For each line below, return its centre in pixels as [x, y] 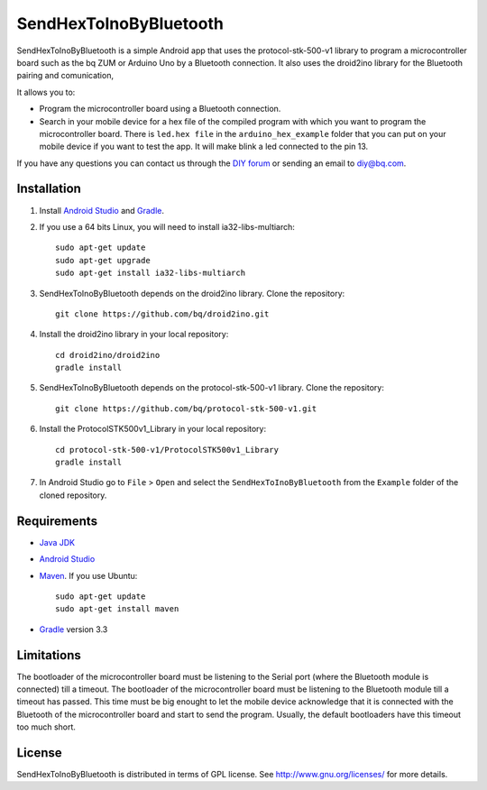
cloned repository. [73, 495]
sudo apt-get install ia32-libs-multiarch [151, 273]
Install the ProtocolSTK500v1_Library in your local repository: [153, 429]
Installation [49, 189]
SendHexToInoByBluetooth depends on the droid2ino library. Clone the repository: [192, 293]
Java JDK [57, 542]
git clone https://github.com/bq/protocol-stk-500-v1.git [186, 409]
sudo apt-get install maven [117, 609]
